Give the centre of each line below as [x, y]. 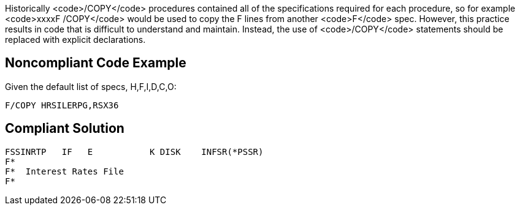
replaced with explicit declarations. [75, 39]
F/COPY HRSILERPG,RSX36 [62, 105]
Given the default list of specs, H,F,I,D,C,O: [91, 86]
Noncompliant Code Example [96, 63]
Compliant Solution [65, 129]
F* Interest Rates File [64, 171]
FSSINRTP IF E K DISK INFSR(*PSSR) [134, 152]
